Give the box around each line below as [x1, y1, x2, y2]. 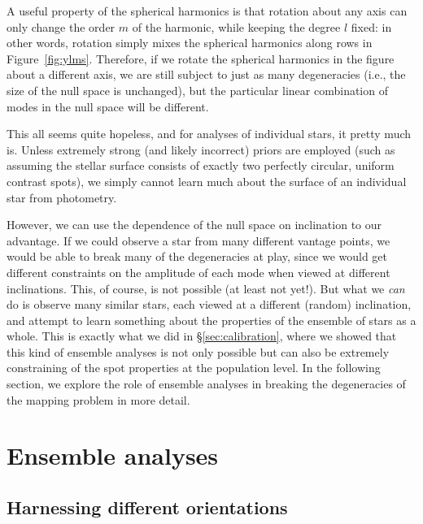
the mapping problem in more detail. [7, 391, 190, 408]
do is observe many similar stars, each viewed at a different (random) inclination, [7, 296, 412, 313]
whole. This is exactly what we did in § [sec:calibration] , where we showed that [7, 327, 397, 344]
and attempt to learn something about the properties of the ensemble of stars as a [7, 311, 416, 328]
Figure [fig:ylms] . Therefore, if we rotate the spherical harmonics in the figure [7, 50, 395, 67]
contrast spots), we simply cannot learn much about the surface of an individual [7, 172, 407, 189]
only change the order [7, 18, 116, 35]
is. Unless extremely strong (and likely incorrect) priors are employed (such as [7, 141, 395, 158]
